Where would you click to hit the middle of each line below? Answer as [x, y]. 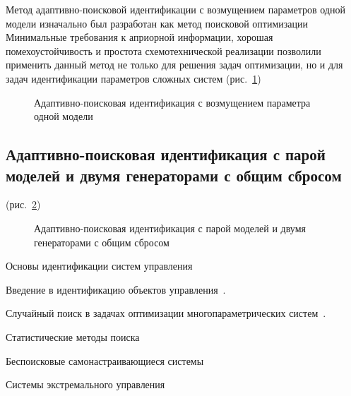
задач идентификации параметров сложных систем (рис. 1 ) [133, 78]
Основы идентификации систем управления [99, 266]
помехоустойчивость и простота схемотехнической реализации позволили [163, 50]
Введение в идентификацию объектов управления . [116, 289]
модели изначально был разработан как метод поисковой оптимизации [157, 23]
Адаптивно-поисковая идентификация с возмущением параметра [172, 102]
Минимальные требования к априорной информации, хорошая [139, 37]
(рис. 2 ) [23, 204]
